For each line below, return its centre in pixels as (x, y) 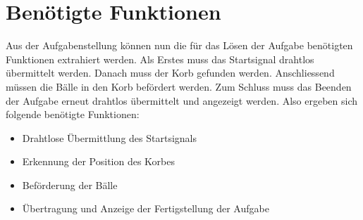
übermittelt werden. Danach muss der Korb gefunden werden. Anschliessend (170, 73)
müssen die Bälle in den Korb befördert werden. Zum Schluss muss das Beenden (179, 86)
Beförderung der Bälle (70, 185)
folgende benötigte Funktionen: (73, 114)
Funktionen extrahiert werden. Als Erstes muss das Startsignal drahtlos (160, 59)
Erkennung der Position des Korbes (98, 161)
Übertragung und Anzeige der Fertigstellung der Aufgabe (146, 208)
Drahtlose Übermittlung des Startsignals (109, 137)
